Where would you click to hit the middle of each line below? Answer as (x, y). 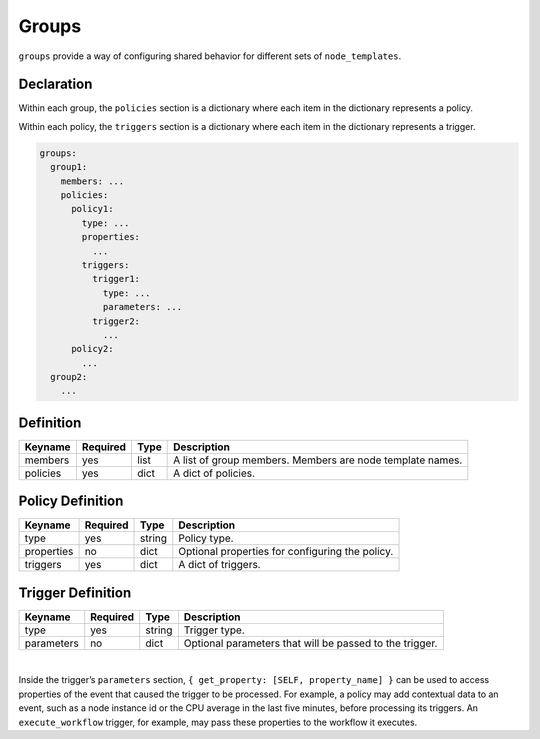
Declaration (55, 84)
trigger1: (115, 279)
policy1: (92, 209)
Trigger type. (214, 630)
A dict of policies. (214, 473)
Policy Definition (71, 501)
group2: (69, 377)
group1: (69, 167)
